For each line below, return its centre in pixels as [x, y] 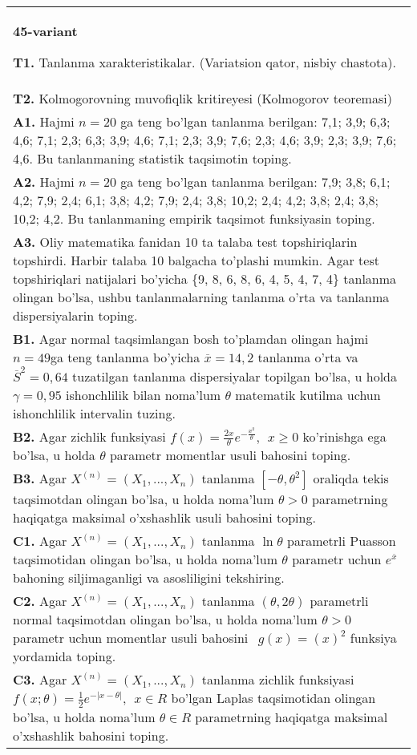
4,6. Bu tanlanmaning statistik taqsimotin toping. [152, 158]
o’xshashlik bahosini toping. [91, 735]
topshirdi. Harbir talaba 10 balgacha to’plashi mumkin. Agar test [196, 260]
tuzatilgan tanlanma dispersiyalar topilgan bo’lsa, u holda [235, 376]
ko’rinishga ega [344, 436]
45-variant [45, 31]
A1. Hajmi [44, 121]
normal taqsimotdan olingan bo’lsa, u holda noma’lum [165, 620]
